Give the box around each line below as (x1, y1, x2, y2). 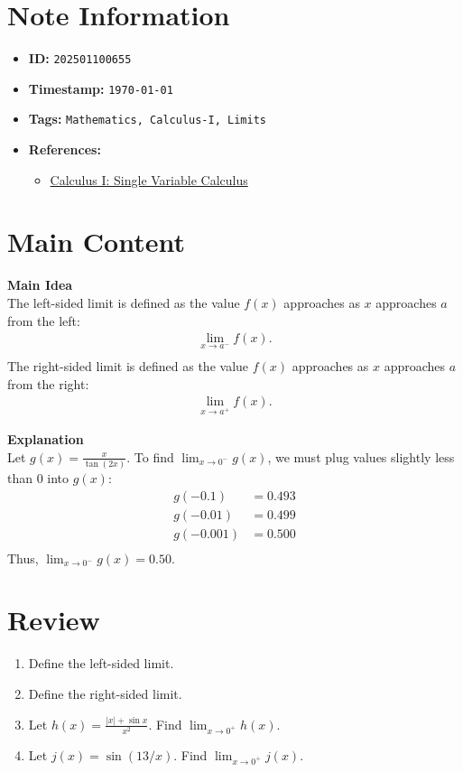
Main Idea (7, 275, 73, 294)
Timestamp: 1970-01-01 (28, 79, 173, 98)
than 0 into (7, 468, 69, 487)
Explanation (7, 430, 84, 448)
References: (28, 140, 101, 159)
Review (7, 601, 100, 638)
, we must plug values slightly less (267, 447, 455, 466)
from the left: (7, 311, 80, 330)
